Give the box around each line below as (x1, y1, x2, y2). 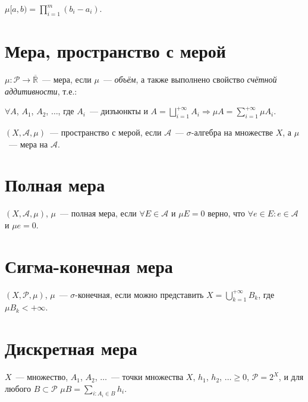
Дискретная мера (5, 336, 137, 360)
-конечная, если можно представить (75, 288, 204, 300)
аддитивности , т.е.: (5, 84, 77, 97)
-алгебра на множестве (191, 125, 274, 138)
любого (5, 382, 31, 394)
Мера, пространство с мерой (5, 38, 226, 62)
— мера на (8, 137, 48, 150)
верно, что (208, 207, 246, 219)
